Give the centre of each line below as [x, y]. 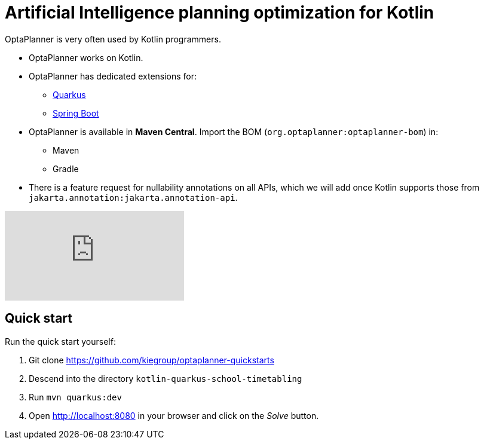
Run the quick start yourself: [60, 341]
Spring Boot [76, 113]
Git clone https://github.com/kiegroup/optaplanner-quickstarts [151, 360]
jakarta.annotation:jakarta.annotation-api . [133, 197]
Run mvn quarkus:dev [75, 397]
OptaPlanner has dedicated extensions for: [113, 76]
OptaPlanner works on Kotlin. [86, 57]
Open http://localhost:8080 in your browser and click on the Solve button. [174, 415]
